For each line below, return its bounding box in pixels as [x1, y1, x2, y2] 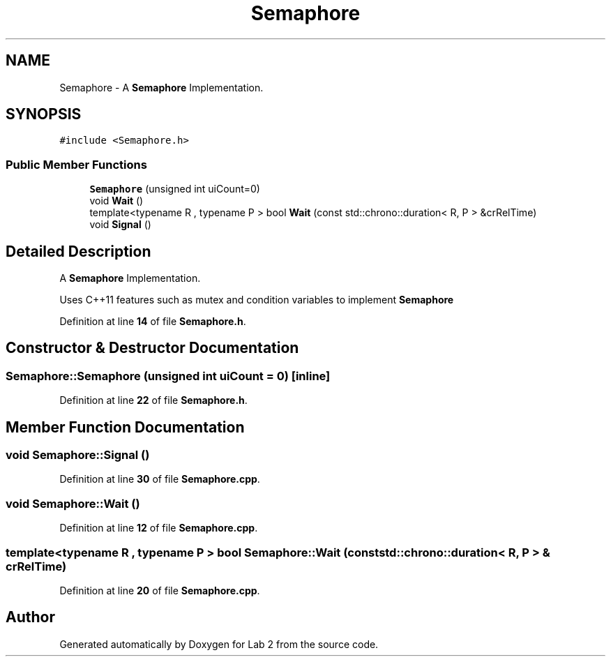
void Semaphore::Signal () [6, 448, 150, 462]
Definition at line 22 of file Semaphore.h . [59, 394, 248, 407]
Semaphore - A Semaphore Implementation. [59, 81, 264, 93]
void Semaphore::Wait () [6, 496, 140, 511]
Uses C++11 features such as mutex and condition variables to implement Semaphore [59, 294, 454, 306]
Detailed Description [6, 242, 151, 260]
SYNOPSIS [6, 105, 82, 123]
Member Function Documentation [6, 418, 245, 436]
